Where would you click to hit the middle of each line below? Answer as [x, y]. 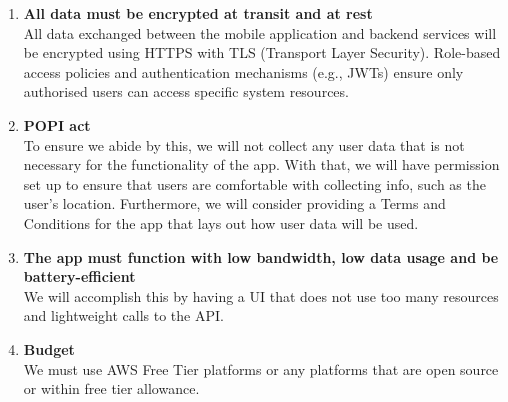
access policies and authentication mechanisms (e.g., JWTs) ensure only [243, 71]
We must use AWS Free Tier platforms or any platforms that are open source [261, 368]
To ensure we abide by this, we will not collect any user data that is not [244, 144]
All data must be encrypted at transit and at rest [198, 13]
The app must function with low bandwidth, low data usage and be [261, 256]
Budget [49, 348]
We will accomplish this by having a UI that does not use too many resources [261, 295]
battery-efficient [79, 276]
